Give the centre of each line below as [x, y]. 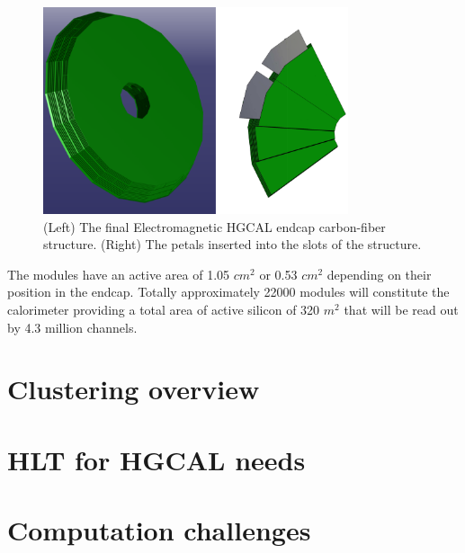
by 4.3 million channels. [72, 327]
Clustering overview [134, 389]
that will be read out [401, 310]
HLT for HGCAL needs [156, 459]
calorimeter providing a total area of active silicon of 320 [164, 310]
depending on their [379, 274]
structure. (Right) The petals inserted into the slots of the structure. [232, 244]
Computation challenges [159, 530]
